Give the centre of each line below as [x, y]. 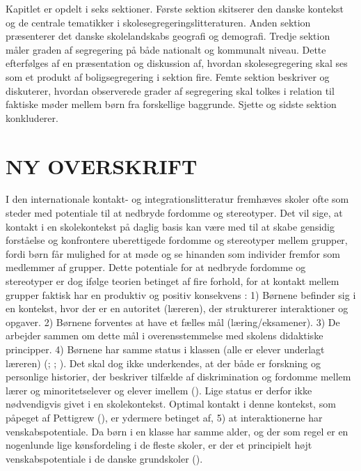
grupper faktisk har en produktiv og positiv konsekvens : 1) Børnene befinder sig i [181, 294]
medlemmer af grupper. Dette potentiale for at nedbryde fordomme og [156, 267]
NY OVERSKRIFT [102, 165]
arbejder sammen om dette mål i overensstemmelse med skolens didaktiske [165, 335]
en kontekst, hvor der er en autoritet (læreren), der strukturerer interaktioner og [177, 308]
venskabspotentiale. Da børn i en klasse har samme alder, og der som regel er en [177, 431]
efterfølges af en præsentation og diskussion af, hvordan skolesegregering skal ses [177, 63]
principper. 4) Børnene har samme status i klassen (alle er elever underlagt [165, 349]
